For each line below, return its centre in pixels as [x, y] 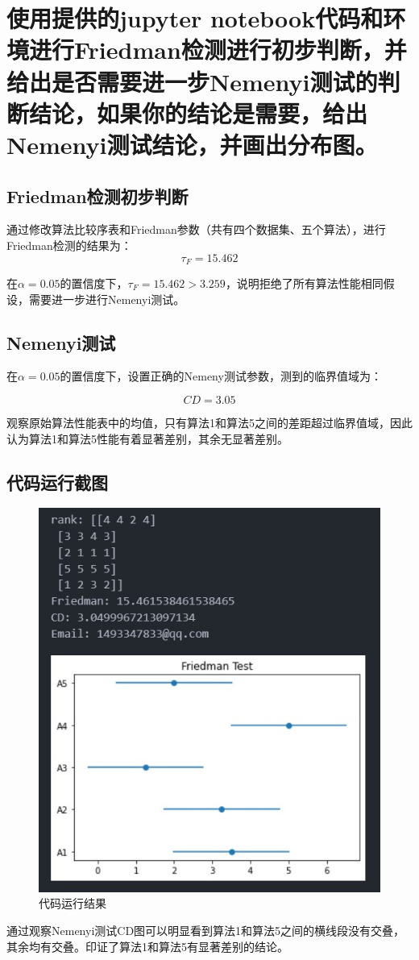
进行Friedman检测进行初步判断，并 [218, 50]
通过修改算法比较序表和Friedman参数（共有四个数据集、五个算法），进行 [196, 229]
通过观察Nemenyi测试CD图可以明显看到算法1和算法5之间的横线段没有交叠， [206, 930]
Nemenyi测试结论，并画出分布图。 [192, 144]
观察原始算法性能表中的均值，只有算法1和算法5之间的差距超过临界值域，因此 [209, 422]
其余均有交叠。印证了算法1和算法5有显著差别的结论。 [147, 946]
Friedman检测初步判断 [97, 195]
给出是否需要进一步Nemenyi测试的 [192, 81]
